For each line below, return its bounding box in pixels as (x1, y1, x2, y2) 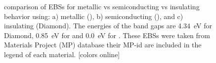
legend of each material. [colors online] (4, 49, 120, 59)
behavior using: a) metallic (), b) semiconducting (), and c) (4, 11, 183, 21)
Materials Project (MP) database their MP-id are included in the (4, 40, 202, 50)
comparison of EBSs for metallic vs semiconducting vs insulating (4, 1, 200, 11)
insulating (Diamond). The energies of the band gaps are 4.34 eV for (4, 21, 212, 31)
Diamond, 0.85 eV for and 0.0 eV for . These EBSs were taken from (4, 30, 210, 40)
